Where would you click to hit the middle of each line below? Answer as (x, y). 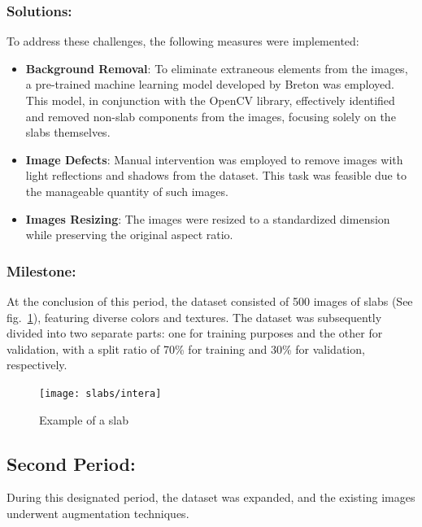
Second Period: (71, 463)
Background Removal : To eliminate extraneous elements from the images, (217, 68)
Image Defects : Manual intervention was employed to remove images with (214, 159)
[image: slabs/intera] (100, 393)
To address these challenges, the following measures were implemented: (183, 41)
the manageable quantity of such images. (127, 191)
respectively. (37, 365)
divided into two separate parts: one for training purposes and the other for (195, 333)
